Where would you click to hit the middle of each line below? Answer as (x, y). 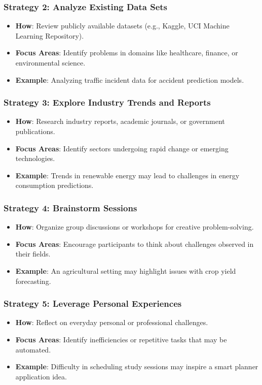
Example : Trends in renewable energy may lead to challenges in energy (127, 175)
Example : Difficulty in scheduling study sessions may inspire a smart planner (137, 366)
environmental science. (50, 62)
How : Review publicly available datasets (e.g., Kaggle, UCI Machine (122, 26)
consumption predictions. (54, 185)
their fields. (33, 254)
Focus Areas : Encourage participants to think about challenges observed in (135, 244)
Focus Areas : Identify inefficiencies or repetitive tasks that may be (121, 339)
